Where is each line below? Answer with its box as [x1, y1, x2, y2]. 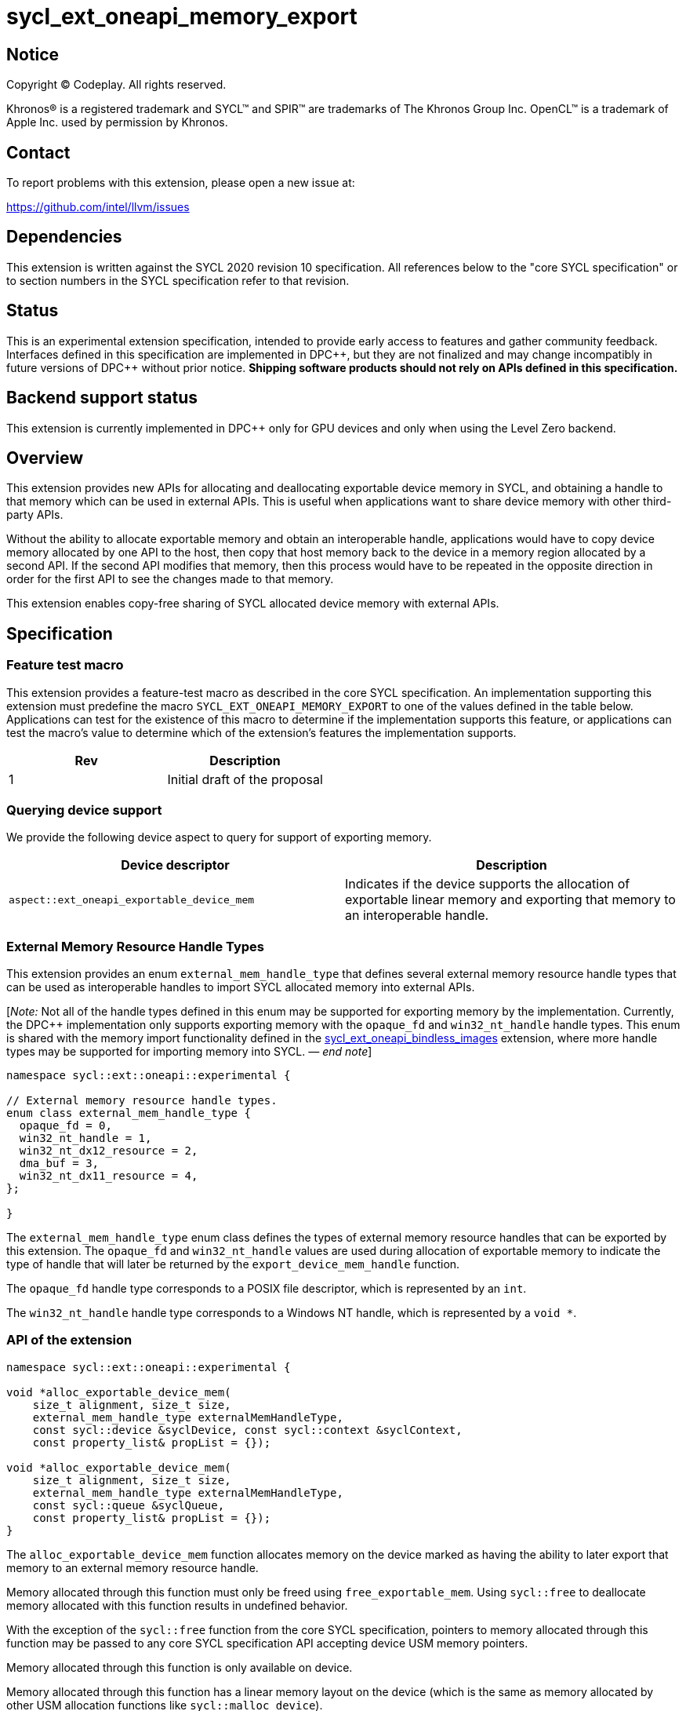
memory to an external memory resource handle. [6, 1560, 259, 1574]
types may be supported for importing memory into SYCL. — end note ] [6, 1045, 372, 1059]
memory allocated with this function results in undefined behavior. [6, 1598, 348, 1612]
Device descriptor [121, 857, 230, 874]
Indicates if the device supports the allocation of [345, 876, 630, 892]
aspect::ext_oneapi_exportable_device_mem [9, 893, 255, 906]
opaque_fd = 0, [19, 1119, 112, 1133]
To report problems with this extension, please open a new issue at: [6, 176, 355, 190]
